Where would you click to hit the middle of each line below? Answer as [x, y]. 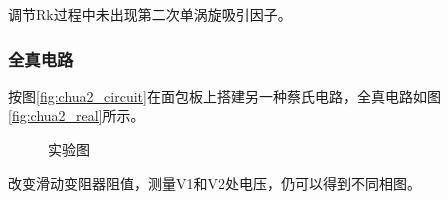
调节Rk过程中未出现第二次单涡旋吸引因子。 [150, 14]
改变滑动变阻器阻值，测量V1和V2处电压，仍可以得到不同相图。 [214, 182]
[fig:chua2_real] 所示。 [76, 115]
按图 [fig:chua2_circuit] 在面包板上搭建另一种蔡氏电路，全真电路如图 [224, 95]
